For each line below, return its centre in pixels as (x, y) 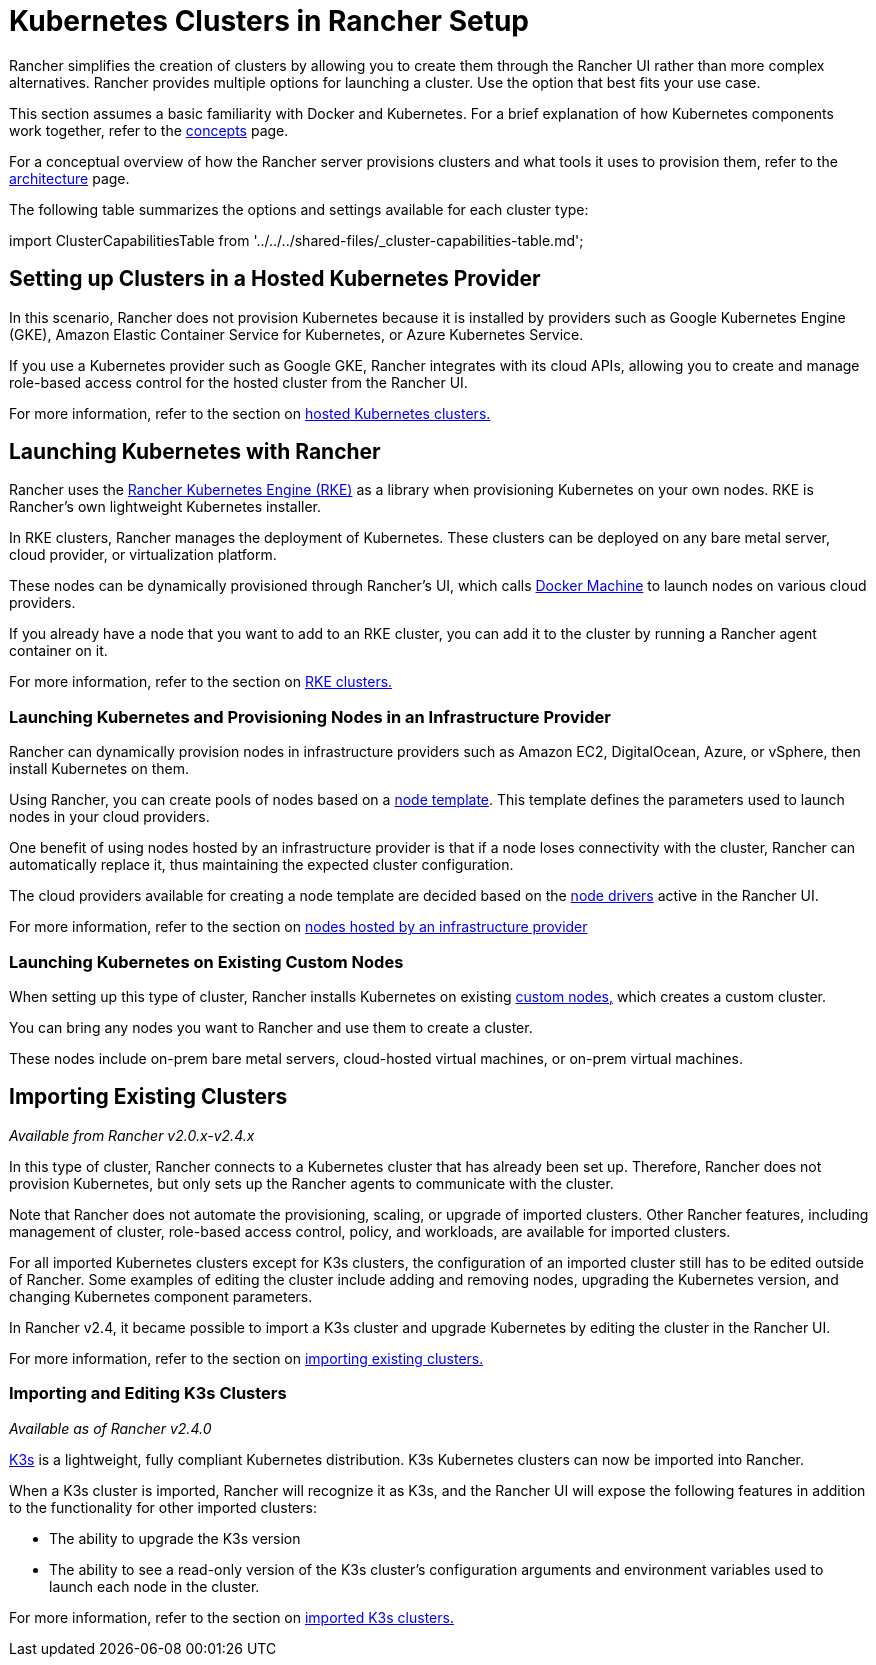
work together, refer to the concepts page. (149, 130)
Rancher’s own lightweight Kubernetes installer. (165, 507)
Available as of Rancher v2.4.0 (110, 1428)
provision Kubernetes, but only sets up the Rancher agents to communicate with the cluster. (311, 1183)
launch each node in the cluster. (154, 1586)
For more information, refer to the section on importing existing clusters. (246, 1358)
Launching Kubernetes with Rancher (195, 452)
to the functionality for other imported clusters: (163, 1507)
